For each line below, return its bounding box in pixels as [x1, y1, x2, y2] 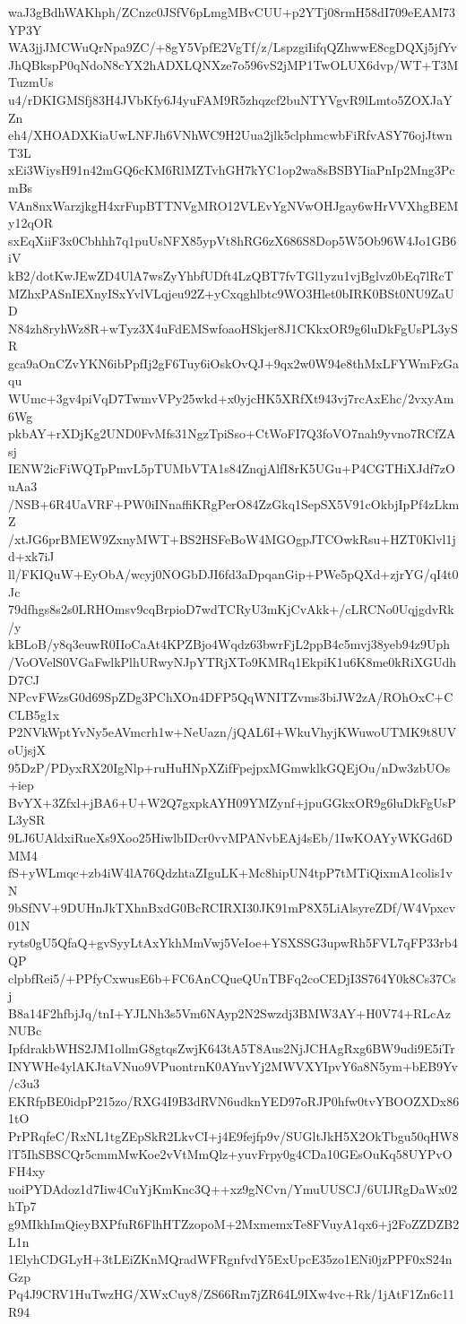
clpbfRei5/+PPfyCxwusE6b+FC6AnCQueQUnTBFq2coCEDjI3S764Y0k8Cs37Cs [8, 968, 456, 987]
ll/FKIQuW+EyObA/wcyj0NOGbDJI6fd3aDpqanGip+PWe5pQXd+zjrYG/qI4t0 [8, 565, 459, 583]
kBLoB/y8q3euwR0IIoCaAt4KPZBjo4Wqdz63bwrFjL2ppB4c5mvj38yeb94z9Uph [8, 635, 450, 653]
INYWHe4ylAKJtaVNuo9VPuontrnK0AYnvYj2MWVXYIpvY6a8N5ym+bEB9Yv [8, 1056, 458, 1075]
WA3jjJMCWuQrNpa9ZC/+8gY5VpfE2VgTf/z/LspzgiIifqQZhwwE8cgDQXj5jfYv [8, 38, 457, 56]
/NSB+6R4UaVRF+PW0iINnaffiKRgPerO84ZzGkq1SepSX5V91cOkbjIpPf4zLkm [8, 494, 460, 513]
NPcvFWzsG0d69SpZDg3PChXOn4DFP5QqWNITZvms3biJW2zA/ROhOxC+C [8, 688, 453, 706]
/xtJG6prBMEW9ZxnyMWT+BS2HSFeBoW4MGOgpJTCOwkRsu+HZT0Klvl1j [8, 529, 456, 548]
